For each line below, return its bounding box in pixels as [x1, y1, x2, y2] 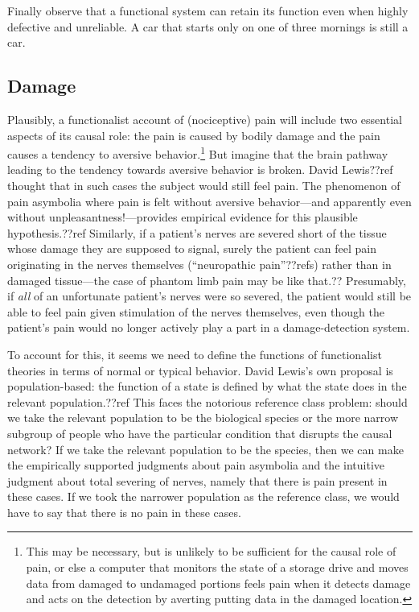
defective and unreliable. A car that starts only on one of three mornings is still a [7, 18, 409, 35]
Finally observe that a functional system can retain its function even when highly [7, 2, 409, 19]
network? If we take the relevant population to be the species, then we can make [7, 440, 404, 457]
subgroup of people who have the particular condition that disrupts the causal [7, 424, 392, 441]
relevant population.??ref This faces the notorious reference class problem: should [7, 393, 408, 410]
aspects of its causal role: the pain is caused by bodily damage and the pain [7, 126, 380, 143]
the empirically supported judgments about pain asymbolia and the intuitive [7, 457, 384, 473]
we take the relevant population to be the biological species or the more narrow [7, 409, 399, 426]
